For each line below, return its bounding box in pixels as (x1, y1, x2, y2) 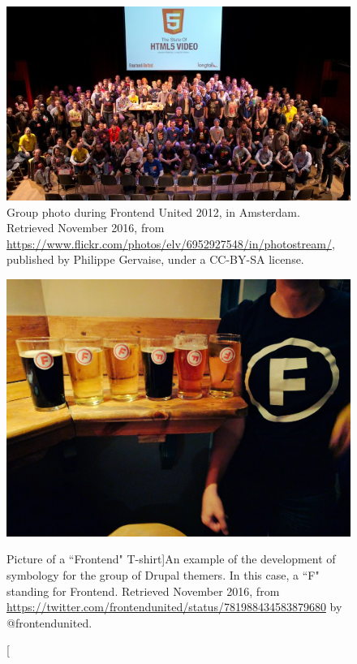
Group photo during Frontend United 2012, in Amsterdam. (6, 203, 300, 220)
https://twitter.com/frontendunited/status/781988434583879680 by (6, 598, 342, 615)
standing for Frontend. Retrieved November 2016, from (6, 582, 280, 599)
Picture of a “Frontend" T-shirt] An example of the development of (6, 550, 336, 567)
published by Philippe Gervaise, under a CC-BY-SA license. (6, 251, 304, 268)
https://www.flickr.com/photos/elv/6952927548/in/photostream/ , (6, 235, 335, 252)
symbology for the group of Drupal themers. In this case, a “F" (6, 566, 320, 583)
